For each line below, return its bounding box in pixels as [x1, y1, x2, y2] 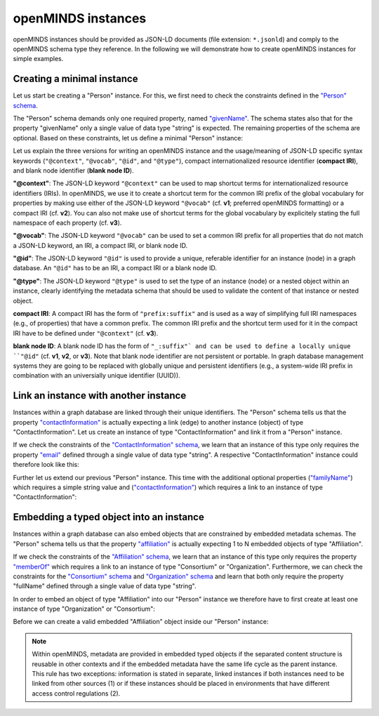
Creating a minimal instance [13, 73, 138, 85]
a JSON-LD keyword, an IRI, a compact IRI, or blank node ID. [13, 241, 188, 249]
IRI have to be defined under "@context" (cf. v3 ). [13, 329, 159, 337]
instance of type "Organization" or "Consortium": [13, 604, 156, 614]
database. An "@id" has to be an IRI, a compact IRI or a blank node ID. [13, 264, 218, 272]
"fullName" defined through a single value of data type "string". [13, 582, 197, 590]
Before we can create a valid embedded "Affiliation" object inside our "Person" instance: [13, 618, 270, 626]
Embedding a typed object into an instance [13, 511, 205, 523]
